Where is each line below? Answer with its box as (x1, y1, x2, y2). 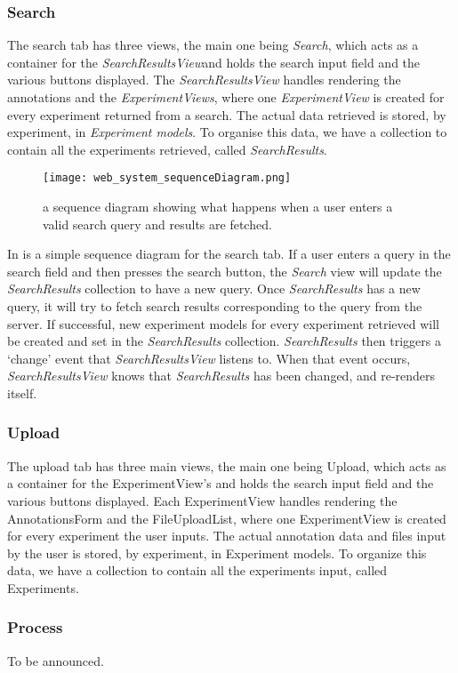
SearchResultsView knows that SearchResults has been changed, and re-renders (7, 366, 436, 385)
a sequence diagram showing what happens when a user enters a (43, 197, 393, 216)
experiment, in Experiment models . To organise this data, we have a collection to (7, 123, 447, 141)
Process (7, 616, 63, 638)
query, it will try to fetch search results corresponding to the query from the (7, 297, 422, 315)
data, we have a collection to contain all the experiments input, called (7, 561, 388, 580)
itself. (7, 383, 37, 402)
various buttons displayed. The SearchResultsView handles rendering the (7, 70, 401, 89)
